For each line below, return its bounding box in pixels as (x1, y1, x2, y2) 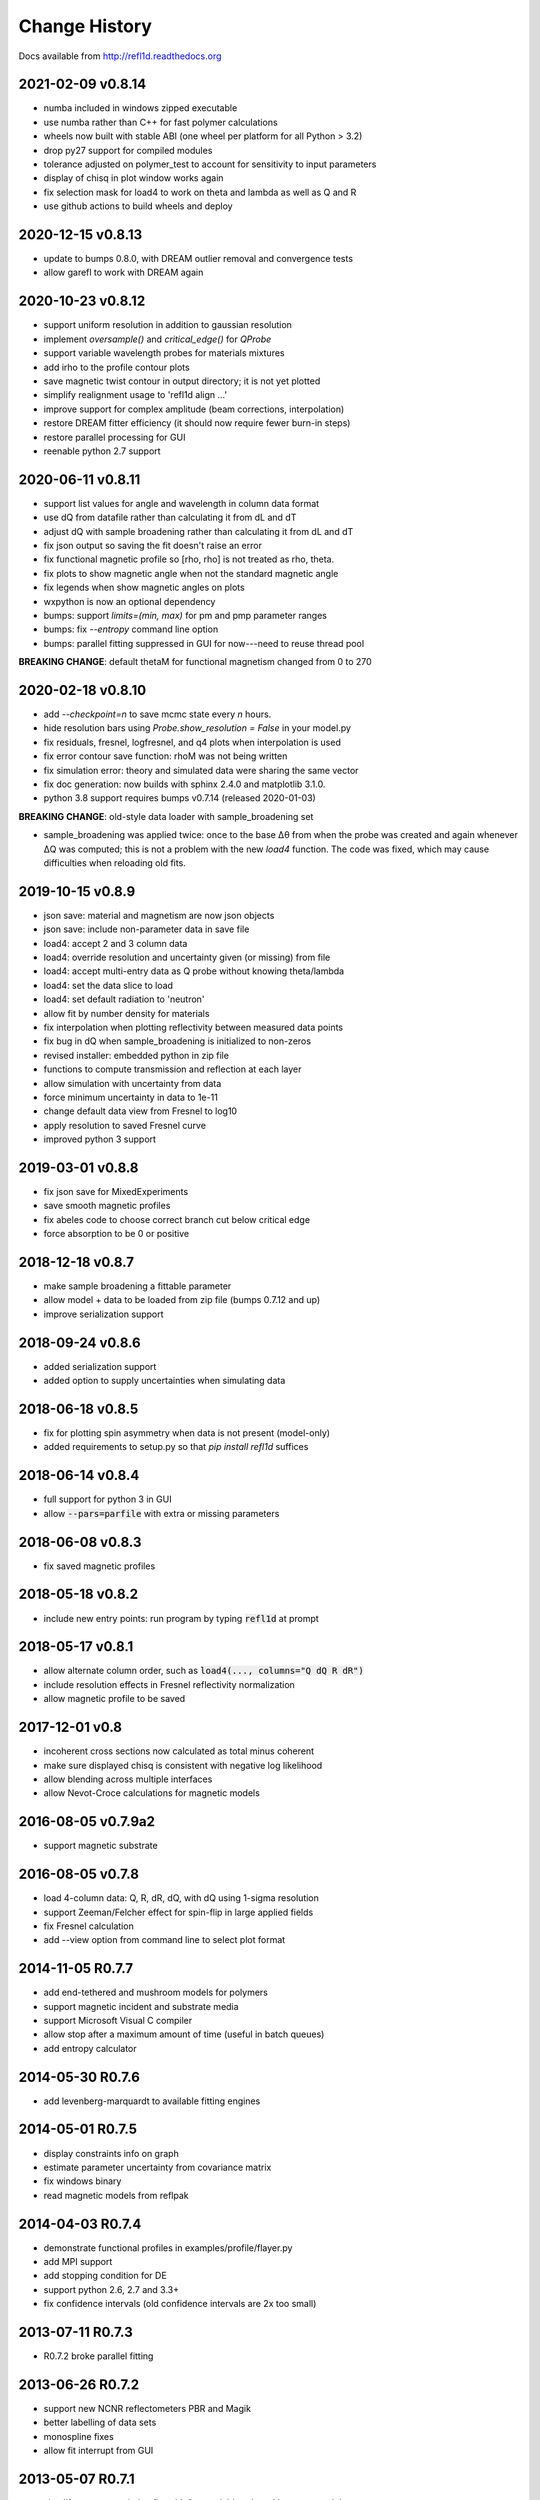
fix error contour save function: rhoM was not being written (43, 750, 288, 762)
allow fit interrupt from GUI (43, 2445, 154, 2457)
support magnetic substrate (43, 1840, 159, 1852)
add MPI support (43, 2256, 113, 2268)
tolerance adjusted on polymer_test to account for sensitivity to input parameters (43, 158, 377, 170)
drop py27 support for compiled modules (43, 144, 213, 156)
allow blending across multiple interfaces (43, 1773, 213, 1785)
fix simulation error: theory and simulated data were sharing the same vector (43, 764, 359, 776)
